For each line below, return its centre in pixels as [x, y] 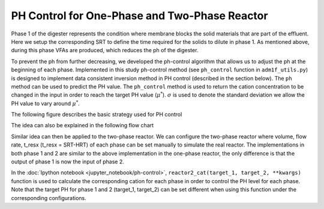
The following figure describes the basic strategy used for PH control [97, 115]
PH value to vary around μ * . [46, 103]
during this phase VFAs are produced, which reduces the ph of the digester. [105, 50]
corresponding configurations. [49, 198]
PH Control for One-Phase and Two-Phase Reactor [139, 16]
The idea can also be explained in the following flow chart [82, 126]
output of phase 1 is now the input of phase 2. [67, 162]
